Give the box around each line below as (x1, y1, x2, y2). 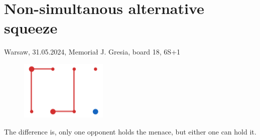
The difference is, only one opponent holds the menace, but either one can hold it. (4, 126, 256, 136)
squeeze (4, 17, 58, 38)
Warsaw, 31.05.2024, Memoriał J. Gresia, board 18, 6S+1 (4, 46, 181, 57)
